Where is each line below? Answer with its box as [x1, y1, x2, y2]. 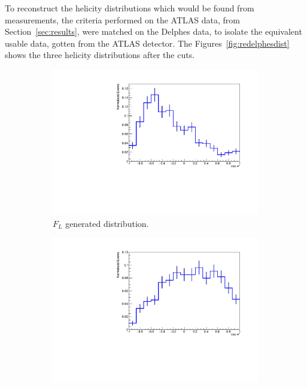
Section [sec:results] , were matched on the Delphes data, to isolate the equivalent [5, 25, 302, 38]
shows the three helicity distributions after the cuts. [5, 48, 195, 61]
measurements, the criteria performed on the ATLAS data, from [5, 13, 240, 26]
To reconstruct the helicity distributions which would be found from [5, 2, 254, 14]
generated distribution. [65, 217, 149, 229]
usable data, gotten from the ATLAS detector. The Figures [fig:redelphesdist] [5, 37, 290, 49]
